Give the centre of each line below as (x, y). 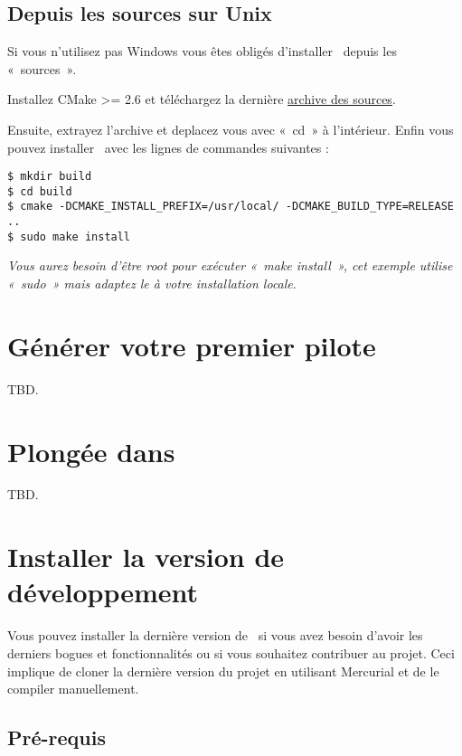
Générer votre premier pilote (192, 345)
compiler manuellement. (73, 689)
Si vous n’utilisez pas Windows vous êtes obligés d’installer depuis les (202, 51)
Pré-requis (57, 737)
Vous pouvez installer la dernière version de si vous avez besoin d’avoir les (215, 635)
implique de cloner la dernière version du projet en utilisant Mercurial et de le (223, 671)
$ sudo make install (69, 236)
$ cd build (40, 191)
